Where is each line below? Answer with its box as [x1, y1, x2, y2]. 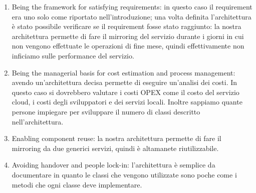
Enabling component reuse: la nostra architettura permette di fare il [12, 133, 221, 143]
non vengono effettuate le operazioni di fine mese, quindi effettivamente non [12, 40, 244, 51]
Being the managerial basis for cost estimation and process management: [12, 67, 235, 77]
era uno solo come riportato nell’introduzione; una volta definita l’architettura [12, 11, 251, 21]
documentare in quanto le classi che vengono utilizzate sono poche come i [12, 169, 237, 179]
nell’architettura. [12, 116, 64, 126]
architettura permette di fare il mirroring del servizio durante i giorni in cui [12, 30, 244, 41]
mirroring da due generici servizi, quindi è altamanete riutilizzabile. [12, 142, 219, 153]
